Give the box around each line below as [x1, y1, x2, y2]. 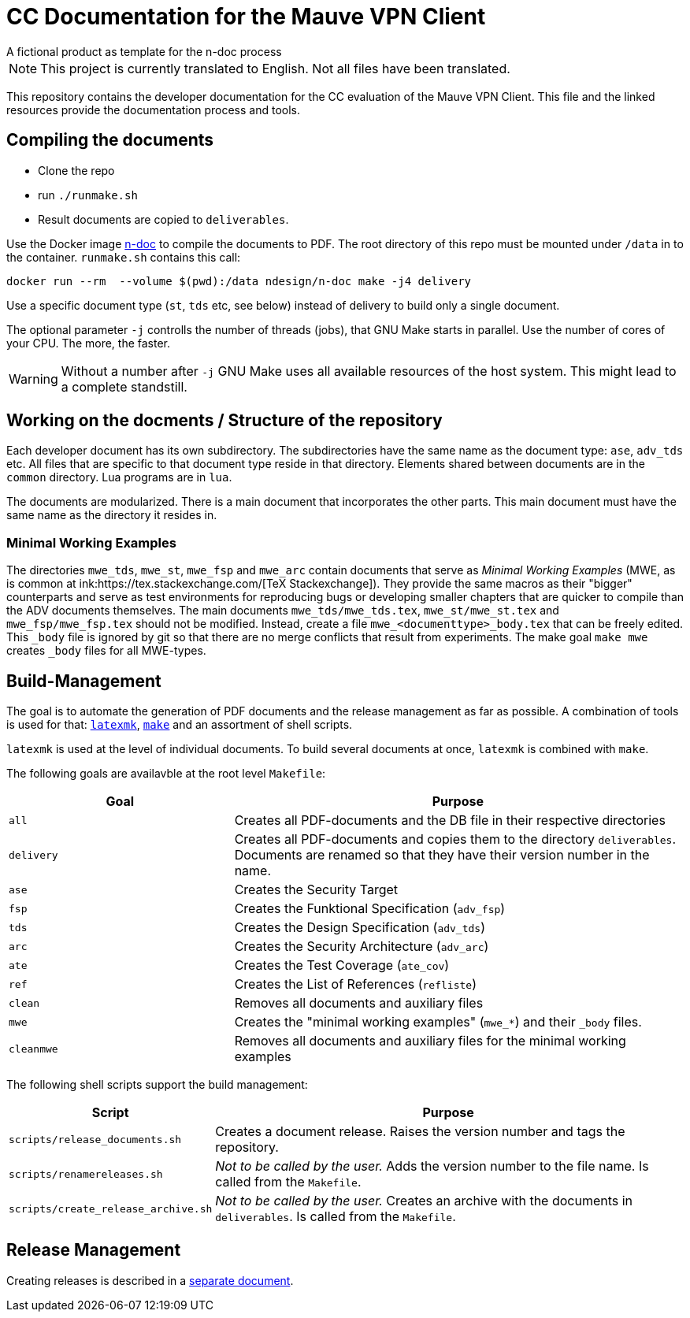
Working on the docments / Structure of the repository [6, 410, 443, 431]
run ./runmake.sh [38, 187, 138, 202]
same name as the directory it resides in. [6, 508, 217, 522]
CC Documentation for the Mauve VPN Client [6, 3, 486, 30]
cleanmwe [9, 1042, 58, 1055]
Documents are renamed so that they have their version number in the [234, 847, 650, 863]
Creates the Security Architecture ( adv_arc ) [234, 938, 489, 955]
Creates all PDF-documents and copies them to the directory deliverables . [234, 831, 677, 848]
